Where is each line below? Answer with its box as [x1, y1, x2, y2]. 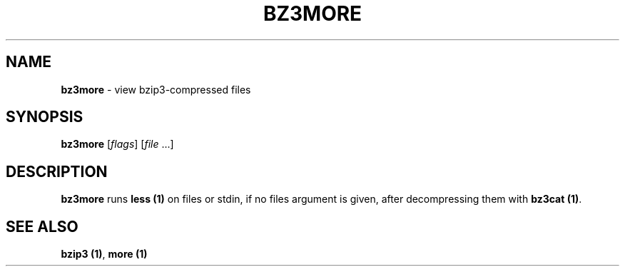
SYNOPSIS [6, 108, 83, 126]
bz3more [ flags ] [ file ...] [61, 138, 174, 151]
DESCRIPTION [6, 162, 108, 181]
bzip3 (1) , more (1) [61, 248, 148, 261]
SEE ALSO [6, 217, 78, 236]
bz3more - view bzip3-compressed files [61, 83, 251, 96]
